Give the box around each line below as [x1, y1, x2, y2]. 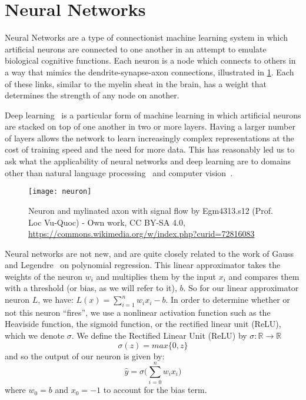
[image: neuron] [28, 187, 92, 196]
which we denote [5, 329, 65, 342]
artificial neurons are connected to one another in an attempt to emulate [5, 42, 267, 55]
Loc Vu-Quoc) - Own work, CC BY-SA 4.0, [28, 216, 185, 228]
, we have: [38, 293, 74, 306]
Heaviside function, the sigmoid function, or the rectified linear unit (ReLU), [5, 318, 281, 330]
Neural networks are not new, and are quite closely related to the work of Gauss [5, 247, 294, 259]
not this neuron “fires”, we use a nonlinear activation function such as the [5, 306, 271, 318]
